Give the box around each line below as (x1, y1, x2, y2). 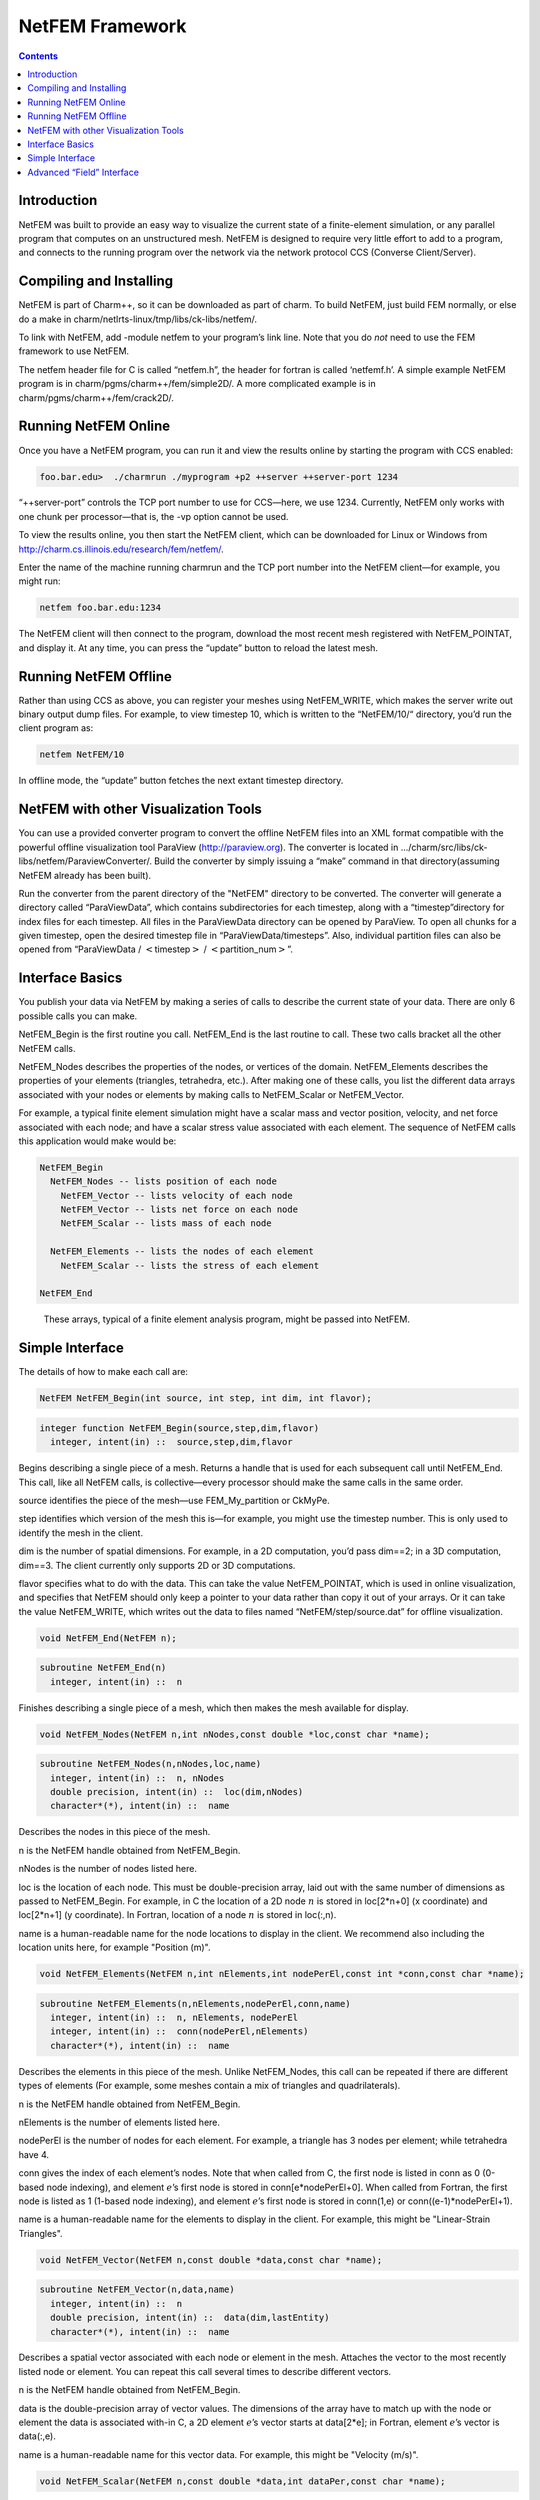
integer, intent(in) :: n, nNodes (50, 1772, 225, 1784)
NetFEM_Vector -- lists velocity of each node (60, 1190, 294, 1201)
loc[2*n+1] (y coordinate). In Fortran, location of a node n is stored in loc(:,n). (18, 1909, 337, 1921)
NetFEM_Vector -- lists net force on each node (60, 1204, 299, 1215)
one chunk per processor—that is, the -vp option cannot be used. (18, 510, 289, 522)
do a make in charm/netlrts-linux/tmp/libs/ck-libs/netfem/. (18, 313, 257, 325)
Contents (18, 50, 59, 62)
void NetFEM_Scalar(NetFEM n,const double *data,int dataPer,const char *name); (39, 2475, 446, 2487)
